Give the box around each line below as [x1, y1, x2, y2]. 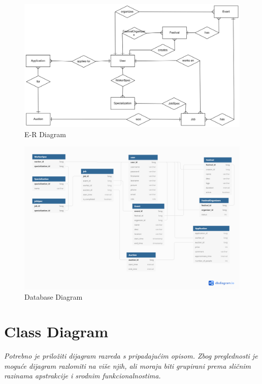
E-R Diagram [24, 129, 66, 139]
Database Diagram [24, 291, 83, 302]
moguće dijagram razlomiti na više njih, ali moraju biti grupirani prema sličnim [4, 360, 251, 371]
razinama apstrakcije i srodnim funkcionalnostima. [4, 370, 161, 381]
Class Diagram [4, 321, 109, 342]
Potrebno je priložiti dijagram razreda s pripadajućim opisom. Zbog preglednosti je [4, 350, 258, 361]
